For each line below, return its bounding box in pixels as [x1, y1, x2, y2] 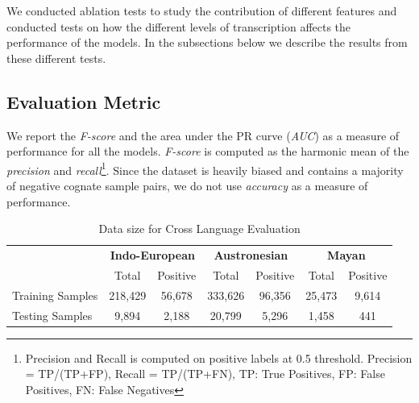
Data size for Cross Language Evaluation [98, 220, 301, 237]
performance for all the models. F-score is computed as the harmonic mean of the [6, 143, 409, 160]
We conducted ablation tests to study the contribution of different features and [6, 2, 397, 19]
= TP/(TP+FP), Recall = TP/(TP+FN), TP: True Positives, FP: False [25, 365, 385, 382]
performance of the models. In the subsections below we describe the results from [6, 34, 408, 51]
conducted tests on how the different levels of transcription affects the [6, 18, 351, 35]
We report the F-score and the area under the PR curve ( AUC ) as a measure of [6, 127, 400, 143]
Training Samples [12, 286, 98, 303]
